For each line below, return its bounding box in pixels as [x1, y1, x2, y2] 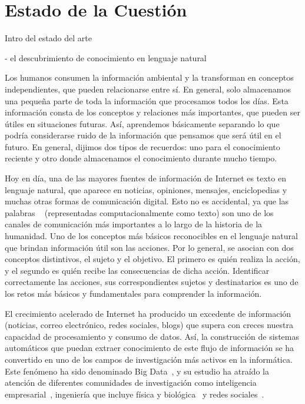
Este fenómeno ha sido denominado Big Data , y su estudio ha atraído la [5, 365, 269, 377]
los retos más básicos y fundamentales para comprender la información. [5, 287, 262, 299]
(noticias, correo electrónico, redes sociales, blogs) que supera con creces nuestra [5, 319, 294, 331]
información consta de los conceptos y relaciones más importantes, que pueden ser [5, 106, 300, 118]
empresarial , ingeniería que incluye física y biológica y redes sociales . [5, 388, 264, 400]
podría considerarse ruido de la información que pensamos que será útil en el [5, 129, 281, 141]
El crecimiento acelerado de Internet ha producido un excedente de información [5, 307, 291, 319]
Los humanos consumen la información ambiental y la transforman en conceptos [5, 71, 294, 84]
